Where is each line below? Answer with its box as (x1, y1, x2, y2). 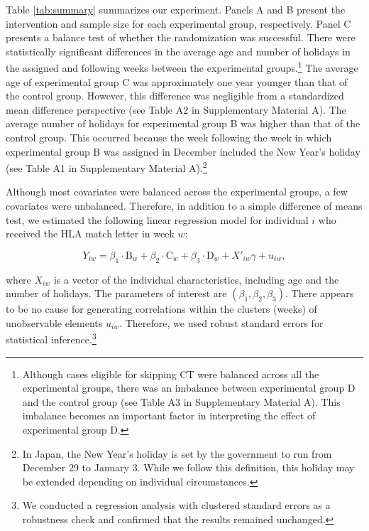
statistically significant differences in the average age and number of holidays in (6, 43, 351, 58)
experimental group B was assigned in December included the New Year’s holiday (6, 144, 360, 159)
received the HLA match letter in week (6, 226, 175, 241)
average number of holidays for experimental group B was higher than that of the (6, 116, 360, 131)
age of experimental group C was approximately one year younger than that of (6, 74, 348, 89)
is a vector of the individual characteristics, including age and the (53, 272, 339, 286)
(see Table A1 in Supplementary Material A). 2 (6, 159, 207, 175)
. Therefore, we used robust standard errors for (119, 315, 324, 330)
